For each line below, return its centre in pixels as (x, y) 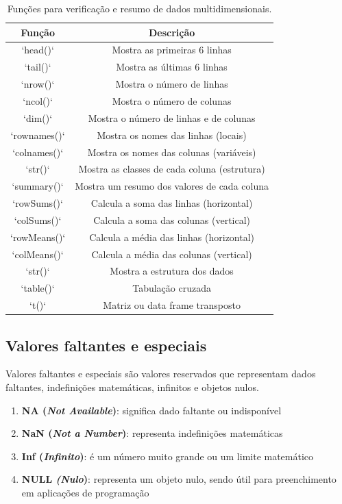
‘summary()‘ (38, 186)
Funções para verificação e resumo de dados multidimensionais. (139, 8)
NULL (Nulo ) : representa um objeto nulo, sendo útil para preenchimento (179, 479)
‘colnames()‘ (38, 152)
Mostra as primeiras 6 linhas (172, 50)
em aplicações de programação (85, 492)
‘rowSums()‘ (38, 203)
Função (38, 32)
